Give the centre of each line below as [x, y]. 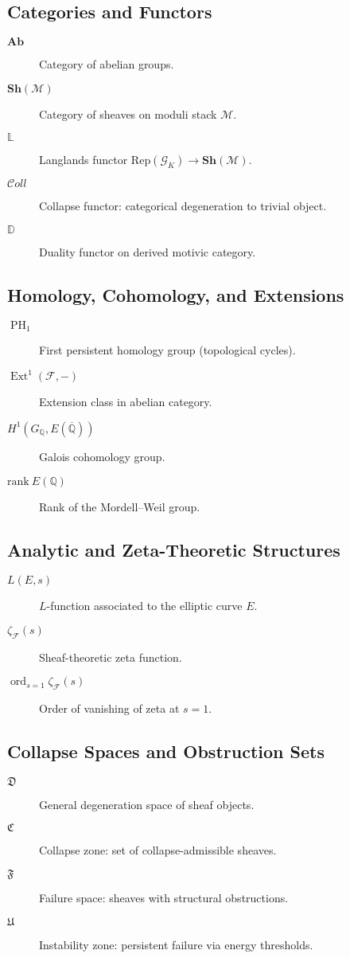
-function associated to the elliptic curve [144, 606]
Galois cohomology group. [102, 456]
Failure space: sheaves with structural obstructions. [164, 898]
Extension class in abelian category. [126, 402]
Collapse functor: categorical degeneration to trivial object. [183, 206]
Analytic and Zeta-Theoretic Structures [174, 549]
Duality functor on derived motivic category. [148, 251]
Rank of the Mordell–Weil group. [120, 506]
